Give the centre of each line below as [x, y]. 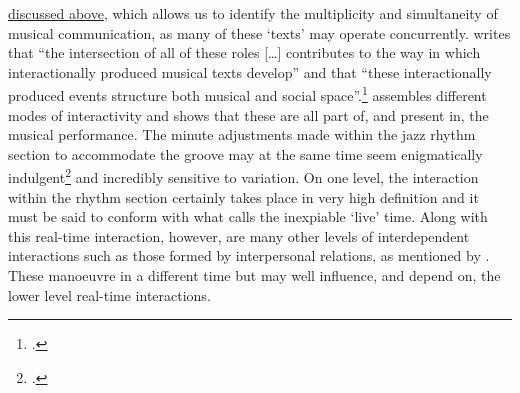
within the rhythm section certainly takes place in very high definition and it [243, 196]
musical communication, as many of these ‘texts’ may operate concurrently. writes [259, 32]
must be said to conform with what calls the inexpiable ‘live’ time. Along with [248, 216]
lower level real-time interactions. [109, 294]
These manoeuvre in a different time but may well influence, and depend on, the [254, 275]
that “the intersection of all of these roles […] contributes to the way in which [244, 52]
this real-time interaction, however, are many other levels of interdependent [239, 235]
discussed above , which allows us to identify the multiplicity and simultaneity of [253, 13]
